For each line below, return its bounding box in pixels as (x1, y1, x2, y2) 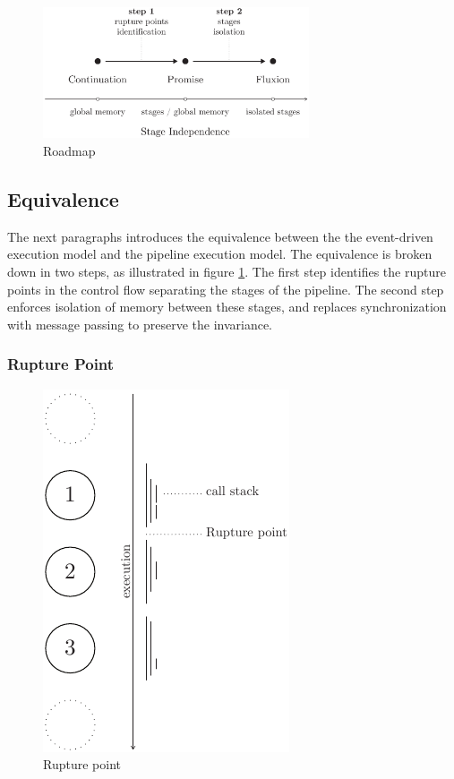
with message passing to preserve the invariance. (7, 314, 273, 333)
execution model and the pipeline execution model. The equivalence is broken (7, 244, 433, 263)
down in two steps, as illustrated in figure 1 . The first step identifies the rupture (7, 261, 446, 280)
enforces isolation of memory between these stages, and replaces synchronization (7, 297, 447, 316)
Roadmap (43, 141, 96, 159)
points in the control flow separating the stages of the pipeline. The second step (7, 279, 444, 298)
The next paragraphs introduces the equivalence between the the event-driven (7, 227, 433, 245)
